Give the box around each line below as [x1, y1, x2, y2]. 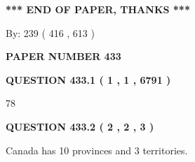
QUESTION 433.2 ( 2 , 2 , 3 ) [6, 119, 154, 133]
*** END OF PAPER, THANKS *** [6, 2, 190, 16]
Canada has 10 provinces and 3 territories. [6, 142, 188, 157]
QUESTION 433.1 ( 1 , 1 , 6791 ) [6, 72, 171, 87]
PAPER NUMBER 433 [6, 49, 121, 64]
